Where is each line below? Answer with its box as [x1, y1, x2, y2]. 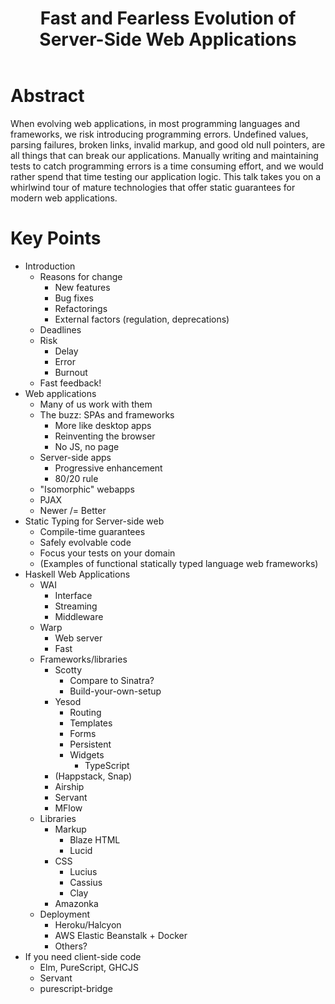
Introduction [24, 260, 76, 272]
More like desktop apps [54, 419, 152, 431]
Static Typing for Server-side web [24, 515, 165, 527]
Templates [69, 717, 113, 729]
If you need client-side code [24, 950, 142, 962]
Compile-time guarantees [39, 525, 146, 537]
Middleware [54, 610, 104, 622]
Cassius [69, 876, 103, 888]
